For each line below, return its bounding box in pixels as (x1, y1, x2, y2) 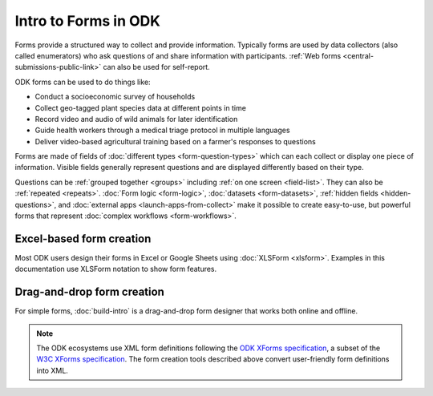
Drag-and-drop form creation (14, 285, 164, 299)
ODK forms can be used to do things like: (14, 77, 152, 87)
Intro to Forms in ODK (14, 12, 160, 30)
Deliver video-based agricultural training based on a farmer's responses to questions (34, 136, 316, 146)
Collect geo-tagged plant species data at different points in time (34, 103, 246, 112)
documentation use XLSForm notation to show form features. (14, 265, 217, 274)
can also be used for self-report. (103, 63, 210, 72)
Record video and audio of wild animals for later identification (34, 114, 238, 123)
